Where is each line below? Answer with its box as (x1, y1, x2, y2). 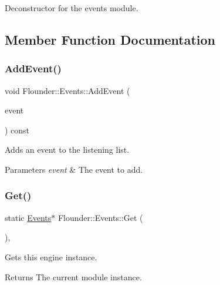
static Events (5, 211, 52, 223)
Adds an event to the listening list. (5, 143, 130, 156)
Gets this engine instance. (5, 250, 97, 263)
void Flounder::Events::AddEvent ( (5, 84, 130, 96)
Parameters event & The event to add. (5, 163, 143, 175)
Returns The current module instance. (5, 270, 142, 283)
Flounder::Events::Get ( (57, 211, 143, 223)
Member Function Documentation (5, 30, 216, 48)
